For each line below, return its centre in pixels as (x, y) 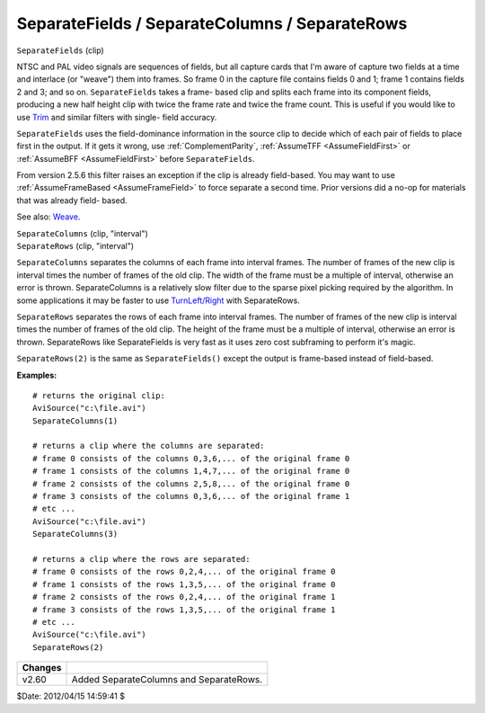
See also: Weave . (48, 217)
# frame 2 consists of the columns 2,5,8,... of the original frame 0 (191, 484)
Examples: (37, 375)
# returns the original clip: (99, 395)
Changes (42, 668)
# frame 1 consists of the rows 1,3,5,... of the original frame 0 (184, 584)
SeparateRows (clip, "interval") (75, 246)
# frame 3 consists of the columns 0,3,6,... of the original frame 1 (191, 496)
